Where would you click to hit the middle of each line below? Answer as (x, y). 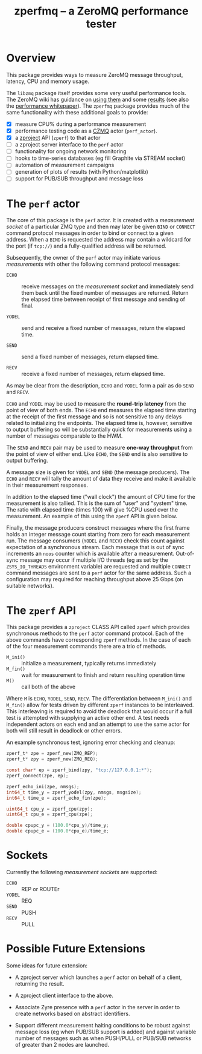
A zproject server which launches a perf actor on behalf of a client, (98, 977)
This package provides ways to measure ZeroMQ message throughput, (95, 74)
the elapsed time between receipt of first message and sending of (103, 299)
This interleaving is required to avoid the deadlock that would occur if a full (99, 711)
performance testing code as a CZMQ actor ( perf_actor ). (86, 131)
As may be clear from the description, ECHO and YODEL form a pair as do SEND (100, 386)
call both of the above (49, 687)
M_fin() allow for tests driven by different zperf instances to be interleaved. (100, 705)
